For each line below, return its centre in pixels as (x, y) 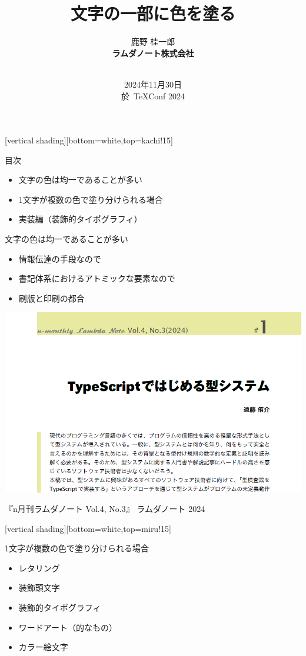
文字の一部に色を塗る (153, 13)
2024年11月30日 (153, 84)
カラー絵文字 (43, 647)
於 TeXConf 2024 (153, 96)
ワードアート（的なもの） (68, 627)
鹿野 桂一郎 (153, 41)
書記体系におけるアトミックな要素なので (97, 278)
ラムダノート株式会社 (153, 53)
